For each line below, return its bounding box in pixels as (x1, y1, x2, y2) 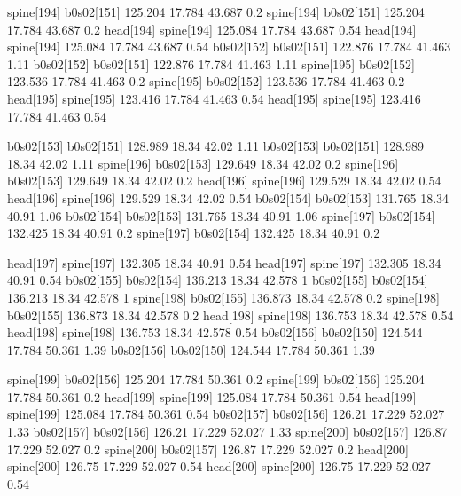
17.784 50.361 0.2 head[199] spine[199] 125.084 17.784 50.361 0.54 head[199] (7, 387, 417, 405)
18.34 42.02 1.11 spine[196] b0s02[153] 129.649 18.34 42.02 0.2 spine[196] (7, 154, 399, 172)
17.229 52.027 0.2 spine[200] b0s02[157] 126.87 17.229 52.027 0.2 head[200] (7, 439, 409, 458)
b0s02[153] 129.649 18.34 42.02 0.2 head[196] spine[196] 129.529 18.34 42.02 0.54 (7, 171, 441, 190)
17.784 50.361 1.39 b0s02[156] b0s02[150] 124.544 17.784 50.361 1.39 (7, 340, 375, 358)
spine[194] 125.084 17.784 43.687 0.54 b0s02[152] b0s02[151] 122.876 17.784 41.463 (7, 37, 451, 56)
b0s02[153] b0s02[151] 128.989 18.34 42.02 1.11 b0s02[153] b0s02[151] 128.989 (7, 137, 425, 155)
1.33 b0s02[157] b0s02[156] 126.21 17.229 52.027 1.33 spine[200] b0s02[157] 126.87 (7, 422, 448, 441)
